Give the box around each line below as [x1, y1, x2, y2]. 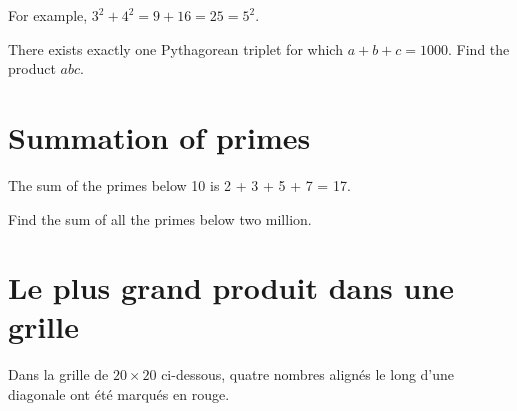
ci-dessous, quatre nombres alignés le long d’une [161, 364, 455, 385]
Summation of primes [8, 116, 311, 157]
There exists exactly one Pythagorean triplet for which [8, 38, 343, 59]
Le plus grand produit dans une [8, 267, 455, 308]
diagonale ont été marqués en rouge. [8, 384, 230, 404]
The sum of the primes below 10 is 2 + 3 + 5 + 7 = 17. [8, 174, 351, 195]
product [8, 58, 56, 79]
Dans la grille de [8, 364, 109, 385]
